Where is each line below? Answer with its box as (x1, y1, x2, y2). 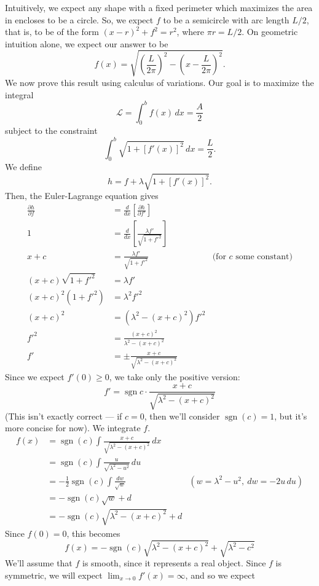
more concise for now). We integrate (5, 421, 141, 434)
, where (176, 25, 204, 38)
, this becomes (66, 526, 120, 539)
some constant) (235, 252, 293, 261)
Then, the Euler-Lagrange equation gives (5, 189, 159, 202)
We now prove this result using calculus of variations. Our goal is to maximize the (5, 76, 314, 88)
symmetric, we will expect (5, 568, 103, 581)
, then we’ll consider (144, 409, 220, 422)
